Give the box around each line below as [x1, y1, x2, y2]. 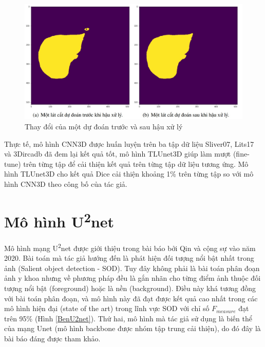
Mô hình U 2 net [4, 208, 115, 232]
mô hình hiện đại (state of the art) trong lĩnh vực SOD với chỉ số [4, 303, 210, 314]
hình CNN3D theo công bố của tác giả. [4, 178, 127, 189]
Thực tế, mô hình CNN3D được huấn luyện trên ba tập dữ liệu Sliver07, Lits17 [4, 138, 254, 149]
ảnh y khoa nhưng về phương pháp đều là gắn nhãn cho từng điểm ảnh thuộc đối [4, 273, 261, 283]
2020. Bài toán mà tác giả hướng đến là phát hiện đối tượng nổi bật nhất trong [4, 253, 254, 263]
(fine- [233, 148, 250, 159]
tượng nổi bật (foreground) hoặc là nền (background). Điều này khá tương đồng [4, 283, 256, 294]
